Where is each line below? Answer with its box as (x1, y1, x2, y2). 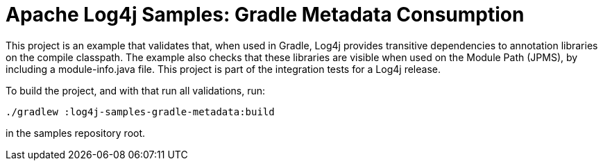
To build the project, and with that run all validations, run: (6, 84, 266, 97)
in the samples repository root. (6, 126, 146, 139)
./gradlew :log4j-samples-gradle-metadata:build (6, 106, 275, 117)
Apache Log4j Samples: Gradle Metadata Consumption (6, 3, 525, 26)
